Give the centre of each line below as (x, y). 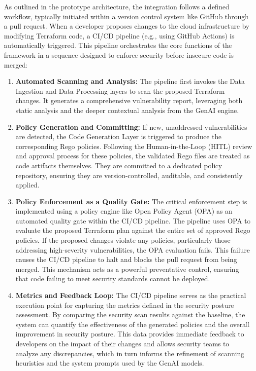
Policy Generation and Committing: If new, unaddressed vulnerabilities (131, 127)
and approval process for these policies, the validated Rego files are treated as (133, 156)
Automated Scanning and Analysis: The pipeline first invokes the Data (130, 81)
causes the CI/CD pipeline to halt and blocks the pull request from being (126, 259)
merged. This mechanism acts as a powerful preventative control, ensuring (127, 269)
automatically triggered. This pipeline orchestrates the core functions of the (118, 45)
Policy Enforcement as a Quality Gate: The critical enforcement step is (131, 201)
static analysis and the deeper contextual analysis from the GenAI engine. (127, 110)
